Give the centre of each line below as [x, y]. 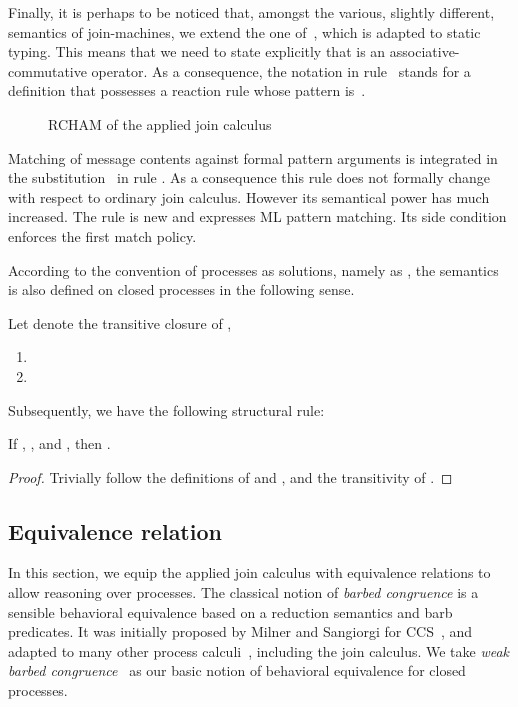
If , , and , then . [59, 443]
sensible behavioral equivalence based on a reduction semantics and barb [230, 611]
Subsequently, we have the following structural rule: [166, 409]
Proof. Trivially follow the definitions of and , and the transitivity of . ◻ [230, 476]
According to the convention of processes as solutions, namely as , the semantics [253, 269]
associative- [424, 51]
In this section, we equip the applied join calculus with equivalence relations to [249, 572]
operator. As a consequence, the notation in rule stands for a [281, 70]
